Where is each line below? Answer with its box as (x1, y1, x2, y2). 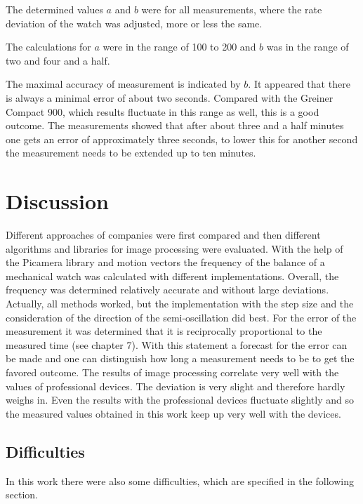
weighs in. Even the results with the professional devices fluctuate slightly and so (6, 392, 354, 407)
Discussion (6, 187, 109, 215)
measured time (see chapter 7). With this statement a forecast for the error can (6, 337, 348, 352)
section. (6, 487, 38, 502)
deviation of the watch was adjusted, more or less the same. (6, 15, 263, 30)
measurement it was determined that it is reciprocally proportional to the (6, 324, 322, 338)
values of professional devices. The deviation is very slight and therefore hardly (6, 378, 345, 393)
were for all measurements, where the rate (141, 2, 322, 16)
